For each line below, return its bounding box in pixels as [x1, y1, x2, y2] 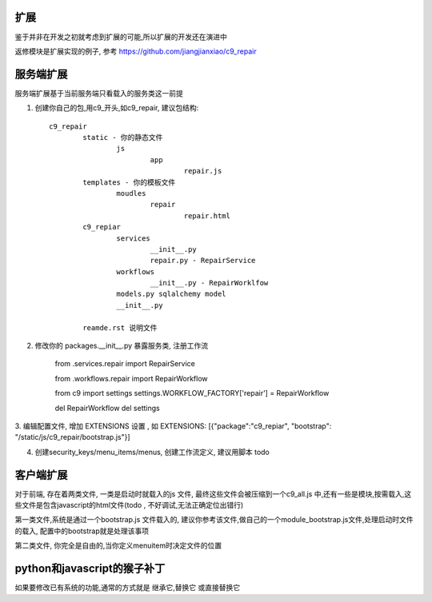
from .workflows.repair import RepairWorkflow [54, 373, 208, 383]
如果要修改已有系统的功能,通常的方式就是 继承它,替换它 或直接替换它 [14, 583, 240, 592]
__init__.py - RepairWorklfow [150, 278, 269, 288]
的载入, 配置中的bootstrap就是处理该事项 [14, 526, 150, 536]
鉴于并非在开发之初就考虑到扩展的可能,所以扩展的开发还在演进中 [14, 32, 228, 42]
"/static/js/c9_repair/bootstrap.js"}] [14, 433, 131, 442]
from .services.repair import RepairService [54, 359, 195, 369]
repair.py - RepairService [150, 256, 256, 265]
